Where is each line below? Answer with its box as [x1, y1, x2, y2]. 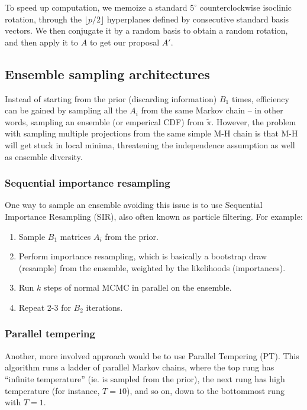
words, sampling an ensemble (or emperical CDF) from [5, 115, 204, 128]
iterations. [86, 301, 123, 313]
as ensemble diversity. [5, 150, 83, 162]
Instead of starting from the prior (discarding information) [5, 92, 217, 105]
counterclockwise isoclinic [199, 1, 292, 13]
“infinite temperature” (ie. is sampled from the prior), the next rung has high [5, 372, 285, 385]
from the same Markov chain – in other [141, 104, 283, 116]
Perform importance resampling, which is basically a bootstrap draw [18, 250, 267, 262]
